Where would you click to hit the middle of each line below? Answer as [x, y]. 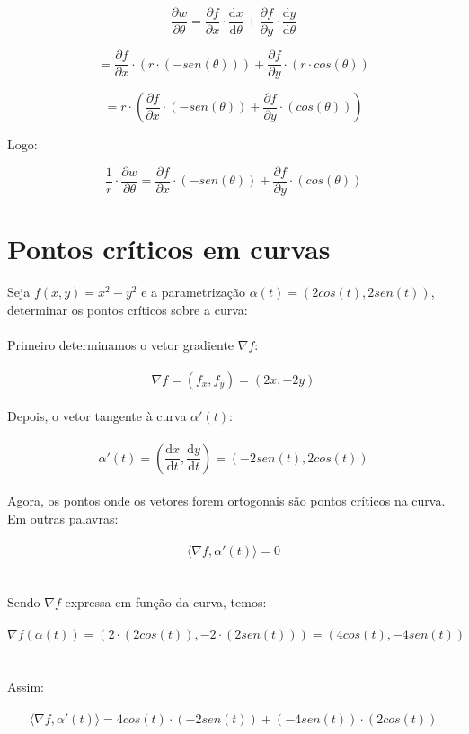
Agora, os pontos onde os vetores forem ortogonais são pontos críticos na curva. [226, 501]
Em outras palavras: [63, 518]
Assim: [26, 686]
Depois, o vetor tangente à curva [97, 416]
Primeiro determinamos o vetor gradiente [121, 344]
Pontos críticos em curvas [169, 248]
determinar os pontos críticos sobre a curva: [128, 309]
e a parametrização [194, 291]
